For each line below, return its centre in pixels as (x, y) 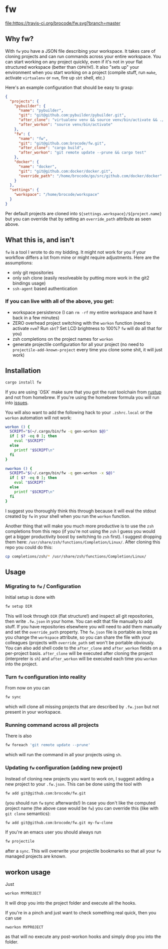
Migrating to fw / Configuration (43, 586)
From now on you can (27, 688)
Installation (23, 371)
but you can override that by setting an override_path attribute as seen (78, 219)
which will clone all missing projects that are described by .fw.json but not (82, 707)
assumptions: (19, 262)
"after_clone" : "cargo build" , (51, 148)
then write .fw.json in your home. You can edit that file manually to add (79, 621)
